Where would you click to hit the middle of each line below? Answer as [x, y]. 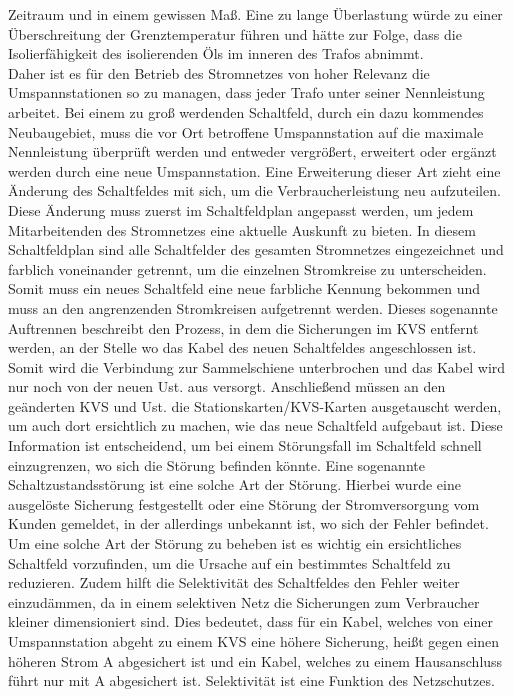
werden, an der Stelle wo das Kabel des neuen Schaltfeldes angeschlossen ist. [242, 347]
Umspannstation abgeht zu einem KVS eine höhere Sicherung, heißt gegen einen [254, 641]
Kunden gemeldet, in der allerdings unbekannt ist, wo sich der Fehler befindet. [248, 523]
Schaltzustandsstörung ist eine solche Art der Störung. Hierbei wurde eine [234, 484]
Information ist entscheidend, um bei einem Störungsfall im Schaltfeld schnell [245, 445]
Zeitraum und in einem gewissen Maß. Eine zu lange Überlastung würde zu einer [255, 14]
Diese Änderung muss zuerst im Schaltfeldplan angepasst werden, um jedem [241, 209]
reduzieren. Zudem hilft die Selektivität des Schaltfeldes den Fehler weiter [234, 582]
